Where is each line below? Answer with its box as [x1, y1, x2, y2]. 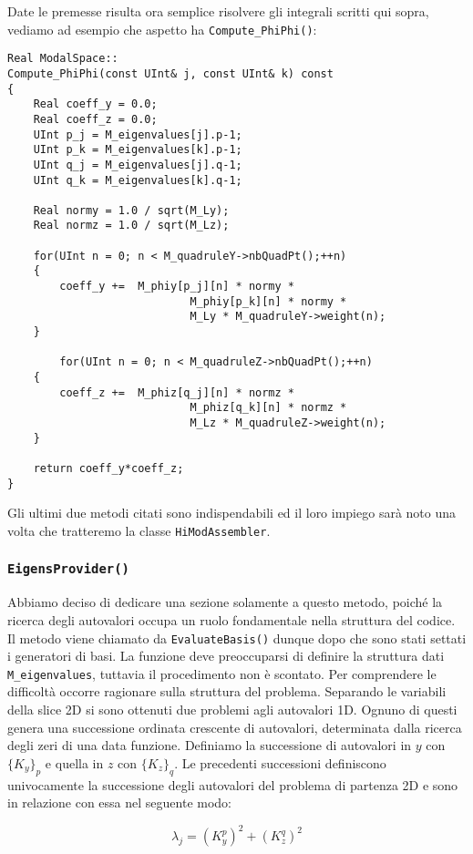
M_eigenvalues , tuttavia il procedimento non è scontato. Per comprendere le [7, 664, 437, 683]
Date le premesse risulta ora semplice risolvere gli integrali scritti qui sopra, [7, 2, 429, 20]
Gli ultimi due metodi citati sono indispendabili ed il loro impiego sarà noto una [7, 503, 457, 522]
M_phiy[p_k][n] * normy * [190, 294, 347, 308]
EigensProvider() [7, 561, 129, 577]
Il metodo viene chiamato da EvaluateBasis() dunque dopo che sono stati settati [7, 628, 467, 647]
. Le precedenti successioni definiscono [174, 753, 386, 772]
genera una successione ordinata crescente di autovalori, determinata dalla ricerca [7, 717, 462, 736]
